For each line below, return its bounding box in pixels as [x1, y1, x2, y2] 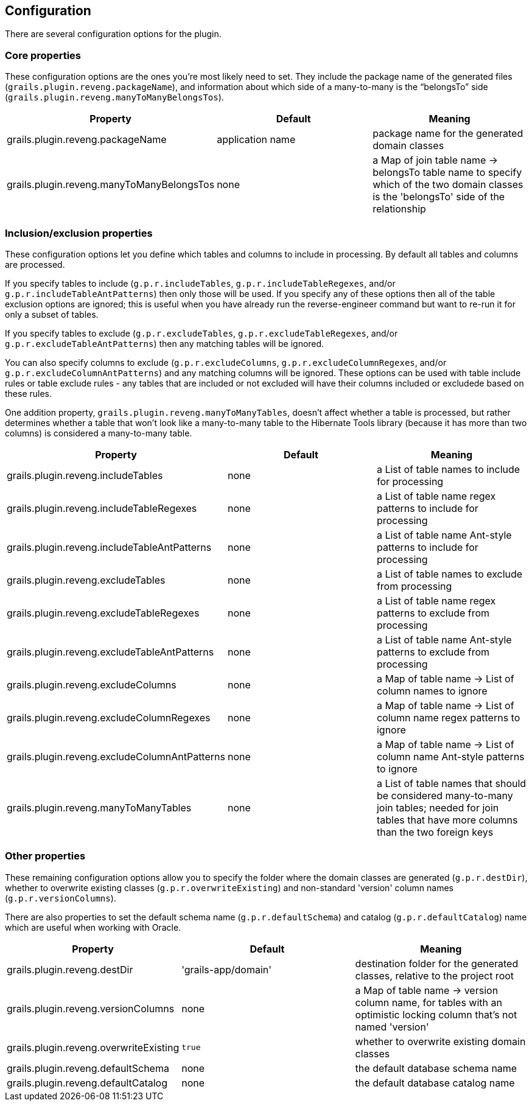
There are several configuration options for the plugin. [5, 29, 222, 40]
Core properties [5, 49, 81, 61]
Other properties [5, 850, 86, 863]
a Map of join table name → [373, 154, 499, 167]
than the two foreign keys [376, 825, 494, 838]
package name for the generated [373, 127, 523, 140]
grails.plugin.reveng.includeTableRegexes [7, 502, 197, 514]
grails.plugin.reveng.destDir [7, 963, 133, 976]
